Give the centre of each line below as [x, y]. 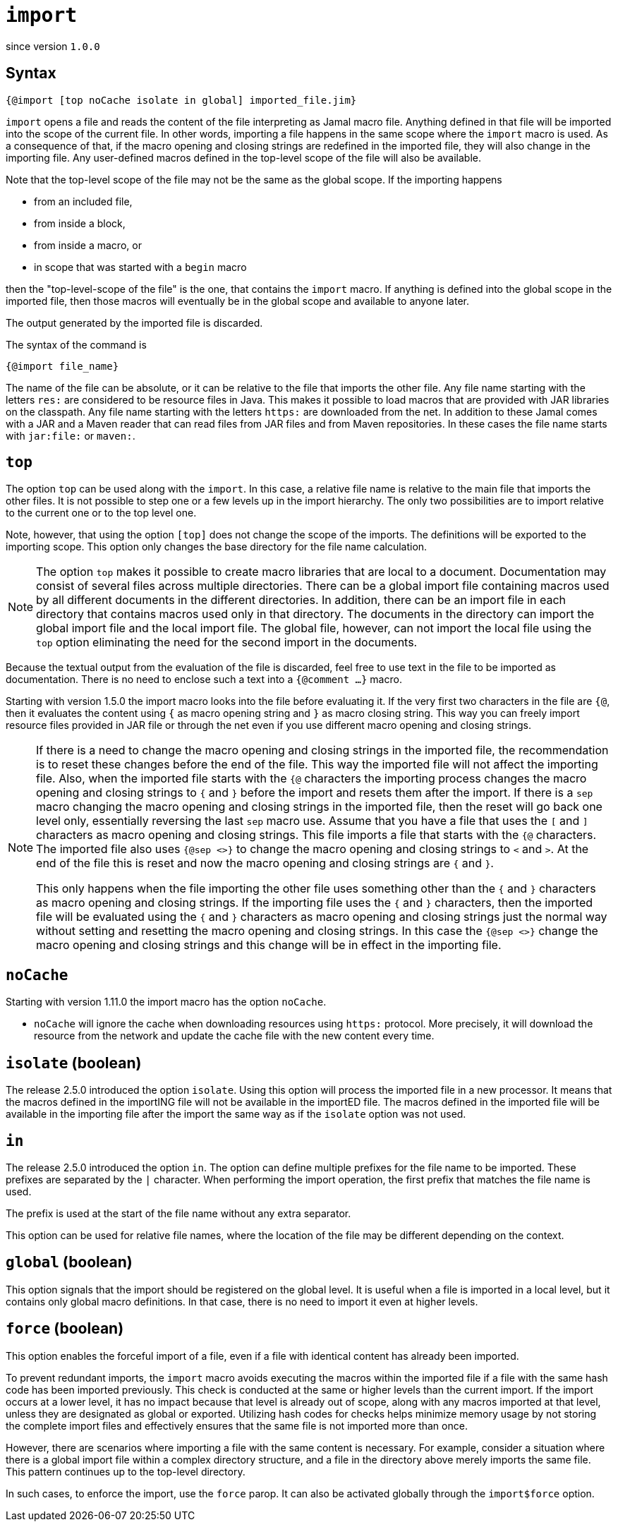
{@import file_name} [62, 366]
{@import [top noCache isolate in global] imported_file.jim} [181, 100]
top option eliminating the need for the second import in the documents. [227, 642]
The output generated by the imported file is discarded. [134, 322]
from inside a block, [80, 223]
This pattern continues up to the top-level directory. [126, 1471]
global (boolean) [69, 1262]
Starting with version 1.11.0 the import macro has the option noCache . [166, 1002]
